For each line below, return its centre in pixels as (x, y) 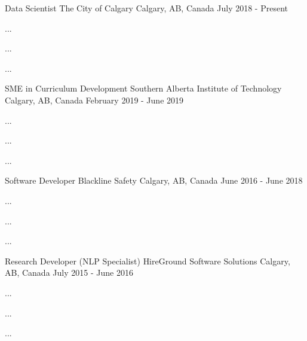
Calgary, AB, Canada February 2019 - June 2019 (94, 100)
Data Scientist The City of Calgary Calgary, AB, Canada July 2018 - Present (146, 8)
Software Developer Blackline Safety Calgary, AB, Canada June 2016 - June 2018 (154, 180)
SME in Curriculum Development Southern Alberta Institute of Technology (143, 88)
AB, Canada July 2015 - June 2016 (69, 273)
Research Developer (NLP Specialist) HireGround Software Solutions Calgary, (148, 261)
